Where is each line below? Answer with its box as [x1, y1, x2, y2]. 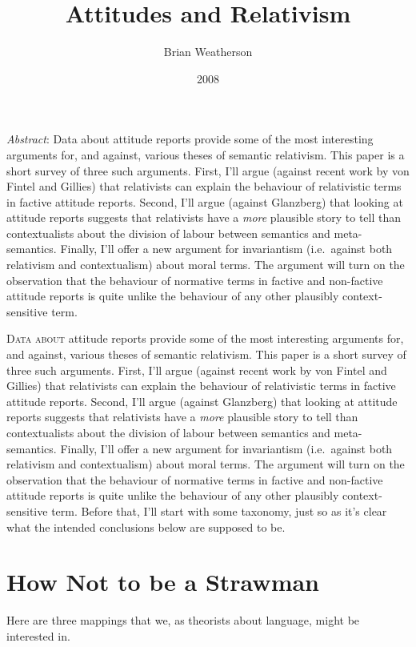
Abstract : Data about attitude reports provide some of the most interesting [6, 131, 374, 147]
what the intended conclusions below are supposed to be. [6, 518, 286, 535]
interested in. [6, 627, 70, 644]
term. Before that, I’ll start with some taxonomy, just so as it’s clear [51, 502, 387, 519]
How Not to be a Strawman [6, 565, 319, 598]
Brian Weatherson [163, 43, 253, 60]
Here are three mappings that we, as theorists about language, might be [6, 612, 360, 629]
